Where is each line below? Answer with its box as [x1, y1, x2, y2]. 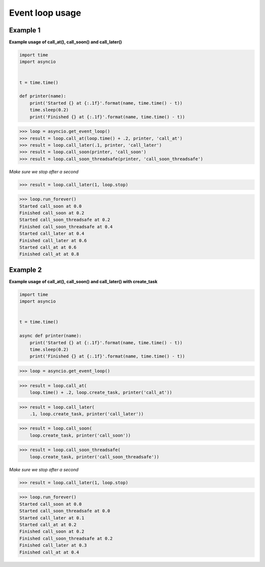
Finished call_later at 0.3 [19, 542, 87, 548]
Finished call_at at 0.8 [19, 251, 79, 257]
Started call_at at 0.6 [19, 244, 77, 250]
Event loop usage [9, 7, 81, 18]
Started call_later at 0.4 [19, 231, 84, 237]
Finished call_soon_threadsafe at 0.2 [19, 536, 113, 541]
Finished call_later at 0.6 [19, 238, 87, 243]
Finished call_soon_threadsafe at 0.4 [19, 224, 113, 229]
